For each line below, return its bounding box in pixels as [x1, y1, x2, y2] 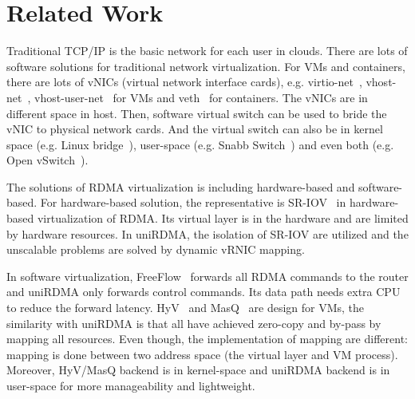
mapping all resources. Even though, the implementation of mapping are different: [6, 330, 408, 347]
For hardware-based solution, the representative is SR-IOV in [40, 194, 346, 211]
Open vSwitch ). [6, 152, 89, 168]
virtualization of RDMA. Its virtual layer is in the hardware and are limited [37, 210, 409, 227]
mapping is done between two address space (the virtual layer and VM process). [6, 346, 398, 362]
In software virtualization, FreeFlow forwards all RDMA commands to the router [6, 267, 409, 284]
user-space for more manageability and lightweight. [6, 377, 255, 393]
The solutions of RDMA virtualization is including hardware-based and [6, 178, 355, 195]
